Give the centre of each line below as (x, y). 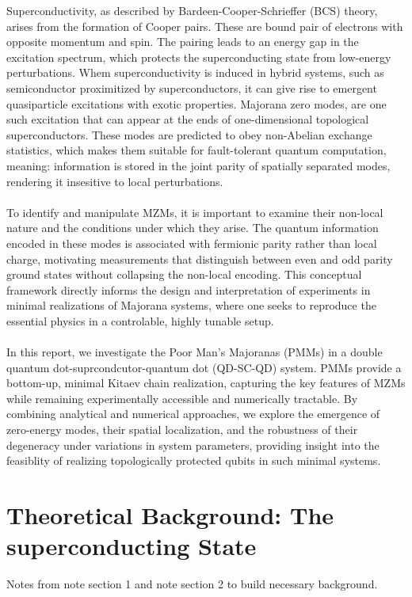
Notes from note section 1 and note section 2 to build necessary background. (192, 584)
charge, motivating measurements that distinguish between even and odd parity (200, 259)
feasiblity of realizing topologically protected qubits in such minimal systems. (194, 460)
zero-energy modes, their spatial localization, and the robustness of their (182, 430)
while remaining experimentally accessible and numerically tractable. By (182, 398)
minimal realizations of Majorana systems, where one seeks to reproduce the (191, 305)
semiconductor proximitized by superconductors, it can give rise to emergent (192, 87)
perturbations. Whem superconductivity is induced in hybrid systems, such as (195, 72)
